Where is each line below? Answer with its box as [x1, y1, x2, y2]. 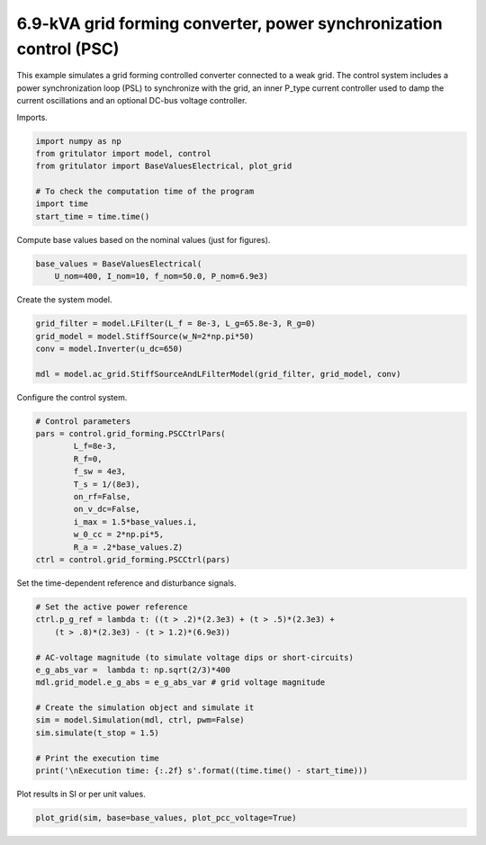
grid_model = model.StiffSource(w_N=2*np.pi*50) [35, 331, 255, 341]
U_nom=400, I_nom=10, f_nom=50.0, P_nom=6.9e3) [54, 271, 269, 282]
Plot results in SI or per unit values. [16, 788, 146, 800]
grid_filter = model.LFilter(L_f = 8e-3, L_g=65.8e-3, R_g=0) [35, 319, 316, 328]
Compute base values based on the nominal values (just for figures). [16, 234, 271, 245]
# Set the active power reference [35, 601, 188, 612]
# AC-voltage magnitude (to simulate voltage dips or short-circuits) [35, 652, 355, 662]
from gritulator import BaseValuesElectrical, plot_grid [35, 161, 292, 171]
